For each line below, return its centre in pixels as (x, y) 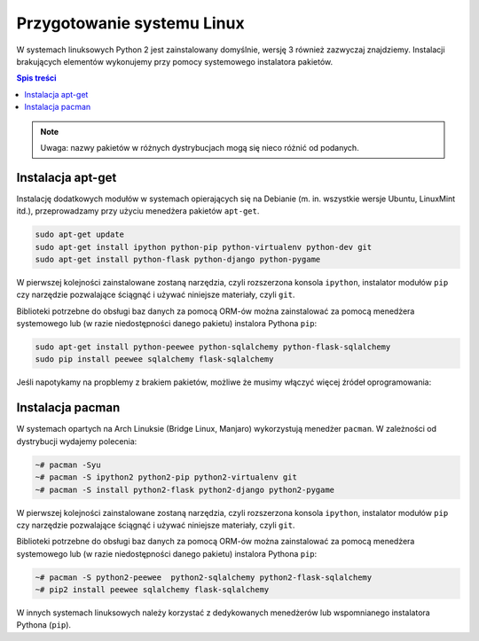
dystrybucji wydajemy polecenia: (77, 441)
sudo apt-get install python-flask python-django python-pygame (178, 259)
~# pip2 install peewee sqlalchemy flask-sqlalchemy (152, 590)
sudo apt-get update (79, 235)
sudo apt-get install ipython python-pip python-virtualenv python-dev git (204, 247)
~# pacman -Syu (68, 465)
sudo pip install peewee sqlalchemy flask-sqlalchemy (154, 360)
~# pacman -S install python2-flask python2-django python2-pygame (185, 489)
